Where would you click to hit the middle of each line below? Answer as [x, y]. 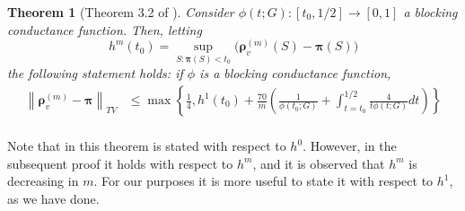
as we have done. [53, 198]
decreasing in [43, 181]
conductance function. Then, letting [105, 29]
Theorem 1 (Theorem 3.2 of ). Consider [121, 12]
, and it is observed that [319, 163]
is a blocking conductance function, [295, 73]
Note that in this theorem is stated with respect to [147, 146]
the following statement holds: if [95, 73]
